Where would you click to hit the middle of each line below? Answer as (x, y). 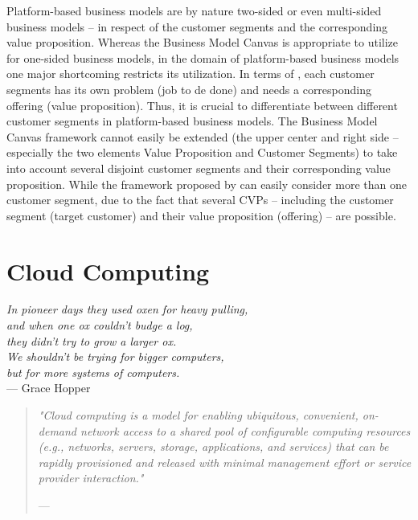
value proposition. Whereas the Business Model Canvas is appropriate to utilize (203, 42)
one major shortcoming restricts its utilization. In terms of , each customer (191, 74)
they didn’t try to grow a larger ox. (92, 340)
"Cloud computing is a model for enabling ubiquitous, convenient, (198, 415)
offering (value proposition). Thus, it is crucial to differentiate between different (202, 105)
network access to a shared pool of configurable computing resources (246, 430)
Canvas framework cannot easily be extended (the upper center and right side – (203, 136)
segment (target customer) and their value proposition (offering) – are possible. (201, 215)
